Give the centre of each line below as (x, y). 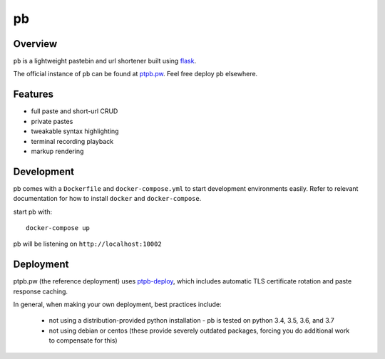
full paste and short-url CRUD (75, 111)
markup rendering (57, 151)
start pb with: (33, 212)
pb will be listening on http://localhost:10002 (87, 244)
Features (33, 94)
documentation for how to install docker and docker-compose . (107, 199)
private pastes (52, 121)
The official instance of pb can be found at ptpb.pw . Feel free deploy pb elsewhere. (135, 74)
